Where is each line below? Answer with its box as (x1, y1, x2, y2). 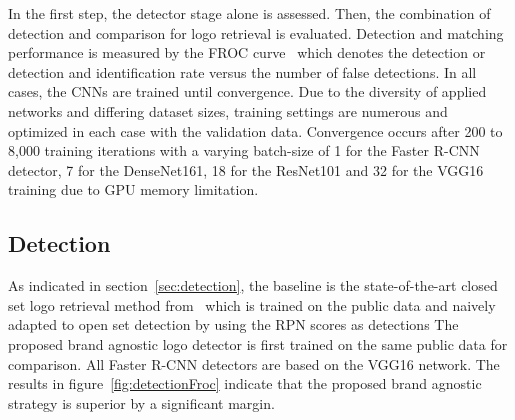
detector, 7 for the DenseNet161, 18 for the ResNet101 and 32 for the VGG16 (8, 159, 484, 180)
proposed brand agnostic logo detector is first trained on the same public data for (8, 333, 508, 354)
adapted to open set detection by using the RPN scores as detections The (8, 314, 459, 335)
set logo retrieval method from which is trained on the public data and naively (8, 294, 496, 315)
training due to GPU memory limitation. (8, 179, 259, 200)
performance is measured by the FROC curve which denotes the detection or (8, 42, 486, 63)
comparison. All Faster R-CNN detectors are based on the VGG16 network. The (8, 353, 500, 374)
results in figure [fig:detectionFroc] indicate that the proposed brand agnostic (8, 373, 482, 394)
